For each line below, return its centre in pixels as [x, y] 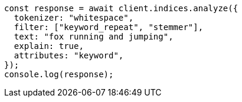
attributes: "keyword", [69, 55]
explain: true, [49, 46]
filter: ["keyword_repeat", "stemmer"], [109, 27]
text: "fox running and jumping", [94, 37]
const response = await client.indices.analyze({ [121, 8]
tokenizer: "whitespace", [74, 18]
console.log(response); [59, 74]
